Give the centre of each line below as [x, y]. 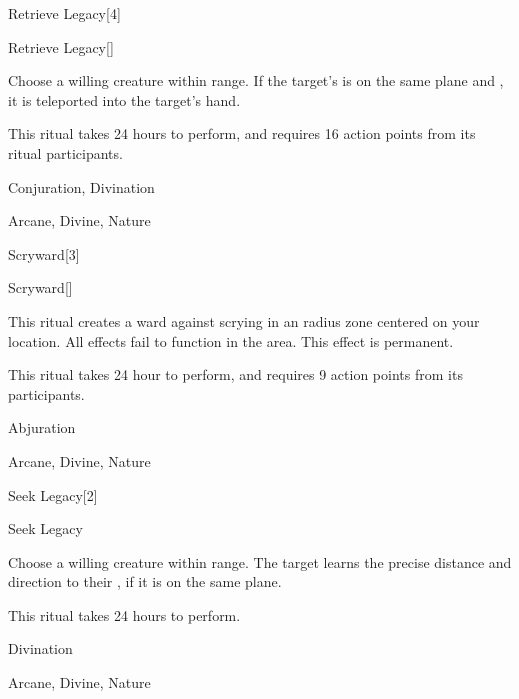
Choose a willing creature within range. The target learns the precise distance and [260, 561]
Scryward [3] [44, 253]
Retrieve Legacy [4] [64, 13]
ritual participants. [65, 152]
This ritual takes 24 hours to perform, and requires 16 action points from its [242, 133]
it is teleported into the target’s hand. [124, 99]
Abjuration [42, 427]
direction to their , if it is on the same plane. [145, 581]
